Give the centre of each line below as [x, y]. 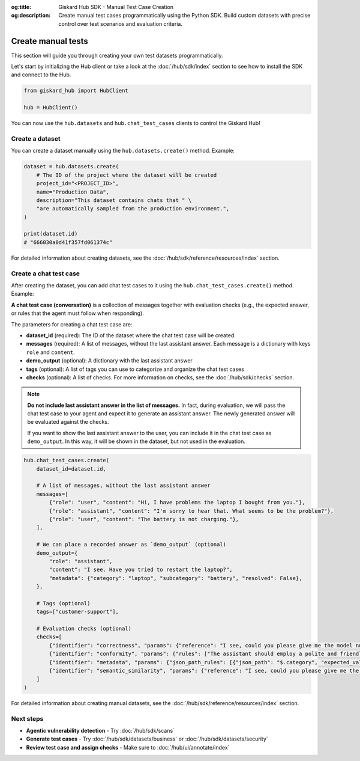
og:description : [31, 16]
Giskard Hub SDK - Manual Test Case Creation [116, 7]
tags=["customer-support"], [78, 612]
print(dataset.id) [51, 234]
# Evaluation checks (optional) [84, 629]
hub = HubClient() [51, 108]
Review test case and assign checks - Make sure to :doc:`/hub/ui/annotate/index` [128, 747]
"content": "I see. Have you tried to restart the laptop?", [141, 570]
